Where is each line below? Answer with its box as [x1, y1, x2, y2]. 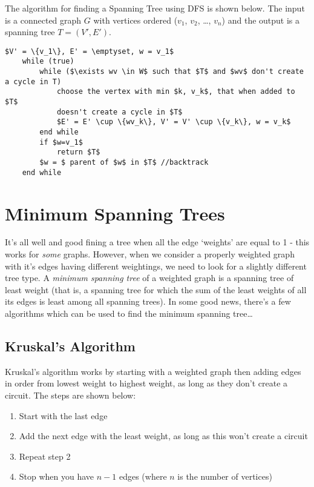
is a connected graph [5, 13, 82, 26]
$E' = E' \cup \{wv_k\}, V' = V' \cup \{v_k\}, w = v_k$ [56, 118, 291, 127]
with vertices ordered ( [93, 13, 178, 26]
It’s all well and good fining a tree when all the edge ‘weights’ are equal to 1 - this [5, 236, 310, 248]
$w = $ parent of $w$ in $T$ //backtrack [39, 158, 209, 167]
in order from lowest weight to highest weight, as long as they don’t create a [5, 377, 288, 389]
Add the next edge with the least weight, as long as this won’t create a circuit [19, 429, 308, 442]
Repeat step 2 [19, 449, 71, 462]
